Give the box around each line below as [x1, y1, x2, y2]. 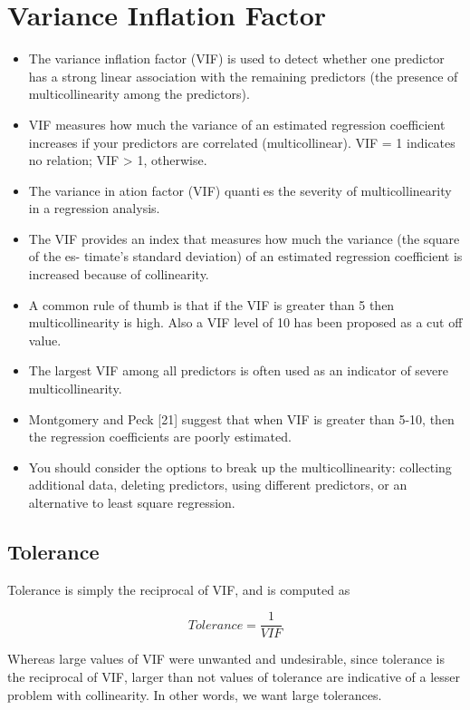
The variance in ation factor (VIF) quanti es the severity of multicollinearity [28, 180, 452, 199]
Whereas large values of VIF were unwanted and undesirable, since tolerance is [7, 649, 445, 668]
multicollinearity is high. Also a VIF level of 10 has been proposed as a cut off [28, 313, 463, 332]
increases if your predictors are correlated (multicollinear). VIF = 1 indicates [28, 132, 456, 151]
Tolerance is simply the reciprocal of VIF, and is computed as [7, 579, 350, 598]
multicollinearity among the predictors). [28, 84, 250, 103]
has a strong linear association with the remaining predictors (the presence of [28, 66, 458, 85]
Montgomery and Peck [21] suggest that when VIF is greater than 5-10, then [28, 409, 455, 428]
